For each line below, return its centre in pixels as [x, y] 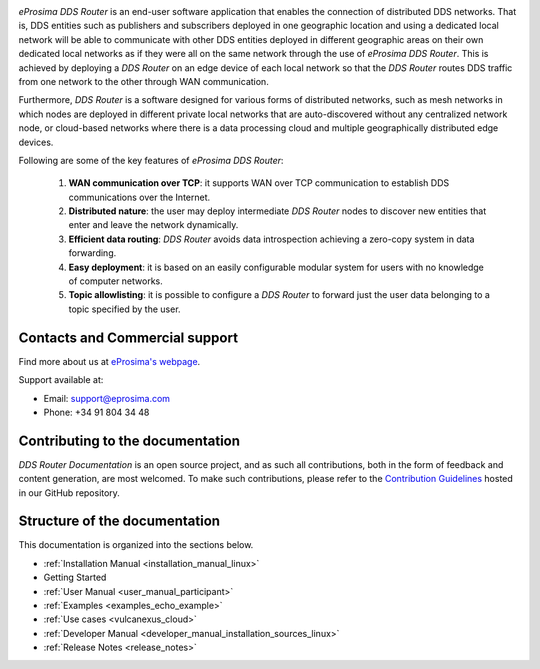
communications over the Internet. [139, 197]
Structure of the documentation [119, 521]
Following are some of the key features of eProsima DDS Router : [151, 160]
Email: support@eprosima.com [106, 398]
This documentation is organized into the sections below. [136, 545]
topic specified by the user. [124, 309]
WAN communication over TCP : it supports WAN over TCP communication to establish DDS [259, 183]
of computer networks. [116, 281]
